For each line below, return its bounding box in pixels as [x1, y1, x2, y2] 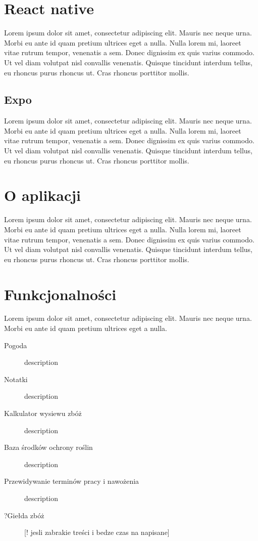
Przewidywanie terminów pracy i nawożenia [4, 476, 139, 486]
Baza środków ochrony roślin [4, 442, 93, 452]
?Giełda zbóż [4, 510, 44, 520]
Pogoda [4, 340, 27, 350]
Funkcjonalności [4, 283, 117, 304]
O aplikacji [4, 185, 81, 205]
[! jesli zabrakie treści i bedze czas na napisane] [24, 527, 170, 537]
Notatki [4, 373, 28, 384]
